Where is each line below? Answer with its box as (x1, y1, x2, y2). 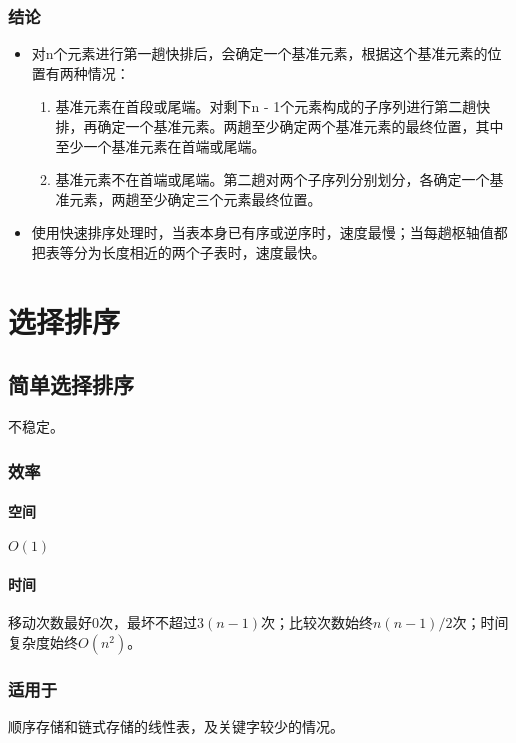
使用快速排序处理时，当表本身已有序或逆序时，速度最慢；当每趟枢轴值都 (31, 222, 508, 243)
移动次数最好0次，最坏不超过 (8, 612, 197, 633)
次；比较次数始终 (261, 612, 373, 633)
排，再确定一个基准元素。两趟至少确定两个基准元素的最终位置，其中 (55, 116, 504, 136)
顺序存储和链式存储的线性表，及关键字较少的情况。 (8, 715, 344, 736)
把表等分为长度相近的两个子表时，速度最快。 (31, 241, 326, 262)
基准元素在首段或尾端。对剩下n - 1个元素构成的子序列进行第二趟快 (55, 96, 491, 117)
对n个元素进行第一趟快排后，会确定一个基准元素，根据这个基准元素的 (31, 43, 488, 64)
